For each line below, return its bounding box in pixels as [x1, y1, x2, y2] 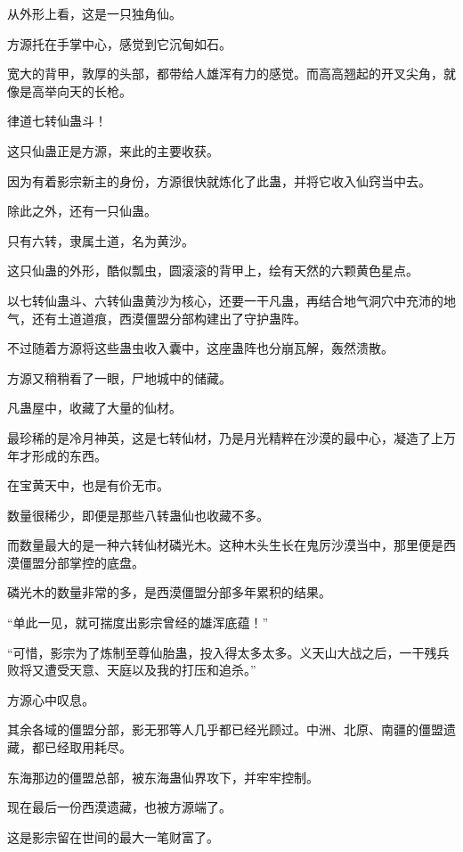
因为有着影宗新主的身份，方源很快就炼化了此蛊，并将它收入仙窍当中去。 [7, 171, 431, 190]
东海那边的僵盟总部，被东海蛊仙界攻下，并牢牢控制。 [7, 767, 319, 786]
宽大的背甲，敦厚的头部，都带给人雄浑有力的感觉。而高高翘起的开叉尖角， [7, 64, 443, 83]
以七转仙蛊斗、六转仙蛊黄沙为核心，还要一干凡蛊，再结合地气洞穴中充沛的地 [7, 291, 456, 309]
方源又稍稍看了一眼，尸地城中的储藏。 [7, 368, 231, 387]
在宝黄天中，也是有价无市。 [7, 476, 169, 495]
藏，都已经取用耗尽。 [7, 738, 132, 757]
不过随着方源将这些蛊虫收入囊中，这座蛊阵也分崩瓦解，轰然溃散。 [7, 339, 394, 357]
